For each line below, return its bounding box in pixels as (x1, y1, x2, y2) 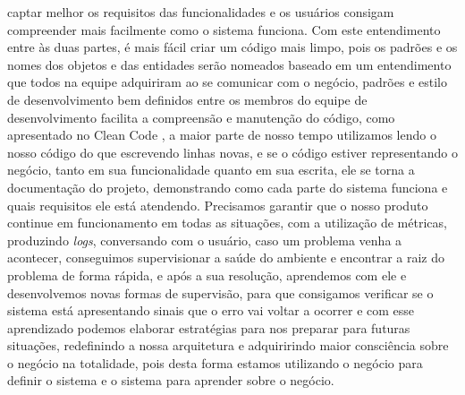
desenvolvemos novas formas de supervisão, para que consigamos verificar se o (7, 283, 434, 302)
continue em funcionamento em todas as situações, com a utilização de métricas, (7, 213, 447, 232)
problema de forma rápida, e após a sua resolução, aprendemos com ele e (7, 265, 407, 284)
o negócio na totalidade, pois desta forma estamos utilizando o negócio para (7, 353, 423, 372)
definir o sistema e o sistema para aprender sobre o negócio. (7, 371, 334, 390)
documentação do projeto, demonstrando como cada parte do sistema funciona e (7, 177, 448, 196)
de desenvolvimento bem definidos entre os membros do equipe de (7, 90, 368, 108)
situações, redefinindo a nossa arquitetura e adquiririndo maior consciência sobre (7, 336, 449, 355)
